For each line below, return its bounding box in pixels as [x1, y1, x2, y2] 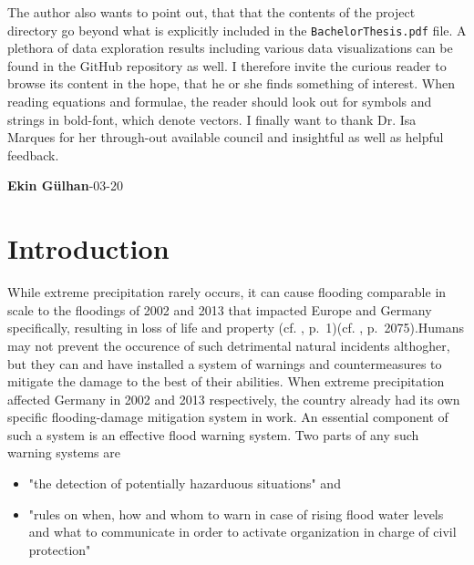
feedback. [7, 145, 59, 164]
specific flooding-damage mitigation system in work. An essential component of [7, 407, 448, 426]
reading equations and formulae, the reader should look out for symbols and [7, 92, 432, 111]
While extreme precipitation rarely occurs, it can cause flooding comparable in [7, 282, 447, 302]
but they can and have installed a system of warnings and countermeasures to [7, 354, 442, 373]
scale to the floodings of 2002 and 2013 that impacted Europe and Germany [7, 300, 432, 319]
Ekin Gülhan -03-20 [7, 176, 123, 195]
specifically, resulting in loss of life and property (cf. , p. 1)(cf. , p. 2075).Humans [7, 318, 465, 337]
